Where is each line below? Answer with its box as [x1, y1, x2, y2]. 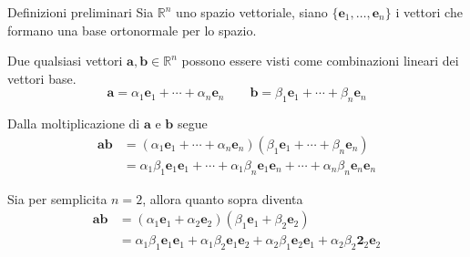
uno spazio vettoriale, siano [176, 3, 328, 21]
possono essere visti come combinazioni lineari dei [181, 51, 459, 70]
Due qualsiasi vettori [7, 51, 123, 70]
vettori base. [7, 68, 77, 87]
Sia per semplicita [7, 189, 107, 208]
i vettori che [395, 3, 463, 21]
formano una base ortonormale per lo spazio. [7, 20, 257, 39]
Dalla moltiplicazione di [7, 114, 140, 133]
